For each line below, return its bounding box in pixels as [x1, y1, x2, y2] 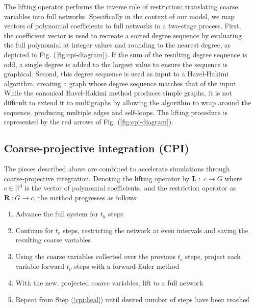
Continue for [15, 225, 53, 235]
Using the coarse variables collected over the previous [15, 251, 176, 261]
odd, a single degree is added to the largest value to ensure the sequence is [4, 59, 228, 69]
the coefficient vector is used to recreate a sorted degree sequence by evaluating [4, 30, 242, 40]
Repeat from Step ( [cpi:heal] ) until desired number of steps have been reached [15, 294, 250, 304]
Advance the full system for [15, 209, 98, 219]
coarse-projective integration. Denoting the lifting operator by [4, 173, 190, 183]
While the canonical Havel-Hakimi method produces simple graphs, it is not [4, 88, 232, 98]
